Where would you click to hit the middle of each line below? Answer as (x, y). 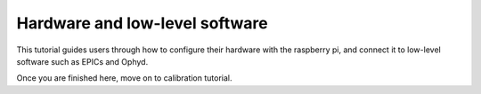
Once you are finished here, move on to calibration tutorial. (124, 78)
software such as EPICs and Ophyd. (82, 61)
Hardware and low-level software (142, 23)
